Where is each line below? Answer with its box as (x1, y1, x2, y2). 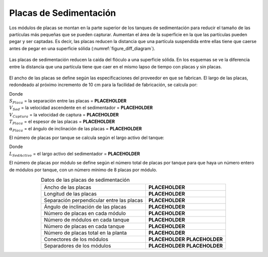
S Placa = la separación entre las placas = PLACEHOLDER (9, 98, 127, 105)
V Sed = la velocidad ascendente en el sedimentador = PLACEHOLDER (9, 104, 153, 112)
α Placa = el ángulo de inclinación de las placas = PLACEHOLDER (9, 125, 142, 133)
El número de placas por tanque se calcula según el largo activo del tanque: (9, 135, 165, 141)
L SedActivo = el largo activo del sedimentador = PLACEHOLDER (9, 151, 140, 158)
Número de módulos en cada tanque (44, 216, 130, 223)
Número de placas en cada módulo (44, 210, 126, 217)
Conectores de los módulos (44, 236, 109, 243)
